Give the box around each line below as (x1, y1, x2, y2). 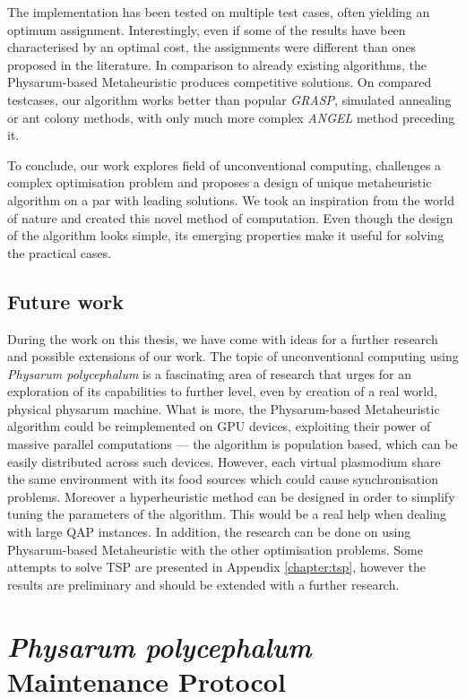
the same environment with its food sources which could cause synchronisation (7, 470, 438, 488)
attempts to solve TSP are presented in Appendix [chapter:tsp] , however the (7, 557, 426, 576)
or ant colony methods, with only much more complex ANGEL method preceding (7, 108, 455, 126)
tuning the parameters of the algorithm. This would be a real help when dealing (7, 505, 446, 523)
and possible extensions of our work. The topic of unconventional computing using (7, 347, 459, 366)
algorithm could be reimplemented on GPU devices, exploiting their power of (7, 417, 431, 436)
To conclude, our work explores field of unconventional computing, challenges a (7, 155, 442, 174)
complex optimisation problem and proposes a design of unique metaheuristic (7, 173, 432, 192)
